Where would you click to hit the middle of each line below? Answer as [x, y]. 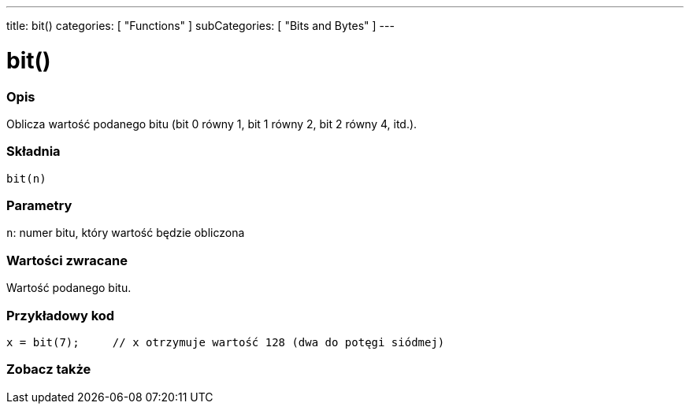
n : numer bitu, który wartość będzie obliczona [126, 233]
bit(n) [26, 178]
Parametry [39, 205]
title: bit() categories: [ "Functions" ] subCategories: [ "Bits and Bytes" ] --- [200, 26]
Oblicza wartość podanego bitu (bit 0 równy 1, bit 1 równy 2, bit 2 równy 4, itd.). [212, 124]
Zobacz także [49, 369]
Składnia [33, 151]
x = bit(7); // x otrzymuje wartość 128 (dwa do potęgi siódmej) [226, 342]
